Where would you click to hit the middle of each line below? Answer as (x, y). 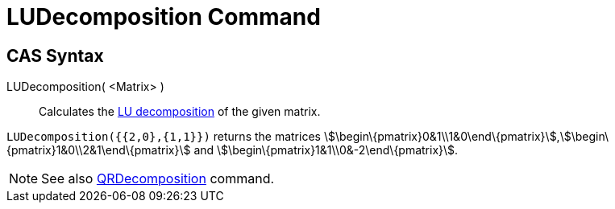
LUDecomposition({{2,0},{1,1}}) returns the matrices (164, 137)
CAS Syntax (55, 55)
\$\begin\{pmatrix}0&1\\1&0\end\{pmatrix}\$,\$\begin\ (466, 137)
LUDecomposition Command (164, 17)
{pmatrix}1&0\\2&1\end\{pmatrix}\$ (99, 150)
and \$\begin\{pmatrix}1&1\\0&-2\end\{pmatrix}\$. (326, 150)
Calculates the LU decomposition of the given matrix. (180, 112)
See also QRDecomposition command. (158, 179)
